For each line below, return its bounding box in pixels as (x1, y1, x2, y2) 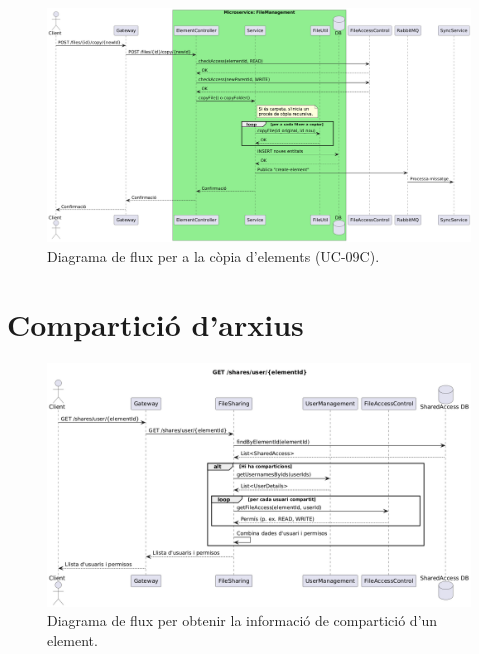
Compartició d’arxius (7, 304, 304, 345)
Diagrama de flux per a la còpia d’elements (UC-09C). (47, 245, 380, 266)
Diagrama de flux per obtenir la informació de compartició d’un (47, 610, 438, 631)
